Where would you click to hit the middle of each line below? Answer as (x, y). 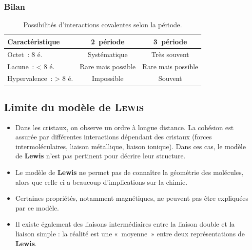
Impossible (108, 78)
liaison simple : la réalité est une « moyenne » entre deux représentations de (130, 233)
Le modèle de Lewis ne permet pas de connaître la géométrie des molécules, (129, 172)
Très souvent (170, 54)
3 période (170, 41)
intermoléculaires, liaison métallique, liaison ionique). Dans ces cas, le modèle (131, 146)
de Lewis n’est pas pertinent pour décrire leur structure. (100, 156)
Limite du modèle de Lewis (74, 106)
